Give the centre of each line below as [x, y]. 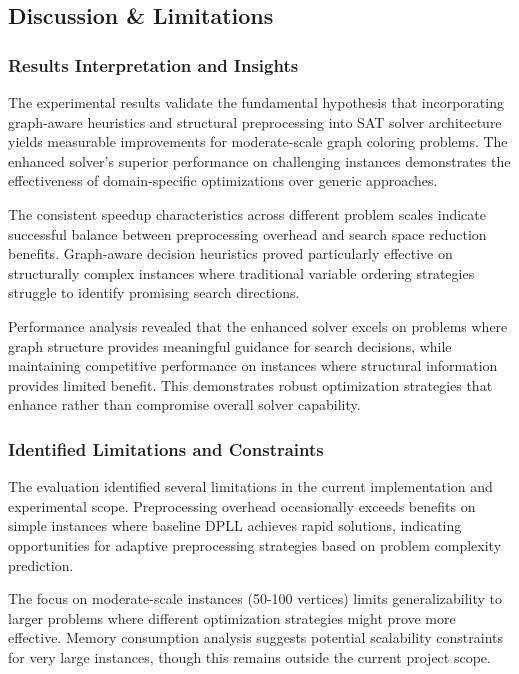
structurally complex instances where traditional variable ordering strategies [241, 272]
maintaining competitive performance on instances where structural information [253, 365]
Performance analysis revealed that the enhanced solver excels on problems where [258, 325]
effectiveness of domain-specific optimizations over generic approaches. [223, 180]
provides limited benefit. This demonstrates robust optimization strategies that [250, 384]
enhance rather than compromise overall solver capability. [184, 404]
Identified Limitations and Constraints [166, 448]
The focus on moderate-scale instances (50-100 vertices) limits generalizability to [255, 598]
